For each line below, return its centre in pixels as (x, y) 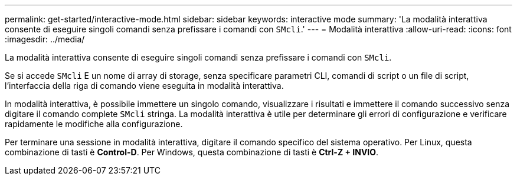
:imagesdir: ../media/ (45, 39)
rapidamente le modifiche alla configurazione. (94, 124)
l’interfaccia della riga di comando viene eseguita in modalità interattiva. (144, 86)
